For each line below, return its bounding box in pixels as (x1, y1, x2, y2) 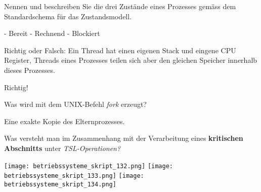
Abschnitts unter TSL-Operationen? (4, 142, 121, 153)
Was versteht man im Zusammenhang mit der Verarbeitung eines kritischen (4, 133, 243, 143)
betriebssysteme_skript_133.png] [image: (4, 172, 144, 180)
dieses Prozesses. (4, 64, 55, 75)
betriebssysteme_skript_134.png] (4, 180, 116, 188)
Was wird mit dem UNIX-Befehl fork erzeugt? (4, 99, 147, 109)
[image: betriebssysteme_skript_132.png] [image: (4, 162, 173, 170)
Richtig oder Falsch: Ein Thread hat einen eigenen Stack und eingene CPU (4, 45, 236, 55)
